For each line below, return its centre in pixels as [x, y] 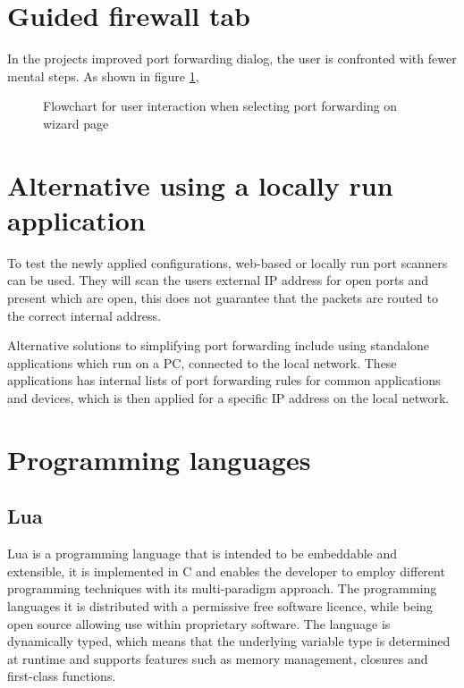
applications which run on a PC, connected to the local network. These [202, 362]
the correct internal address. [84, 315]
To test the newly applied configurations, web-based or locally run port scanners [228, 262]
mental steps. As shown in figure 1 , [103, 76]
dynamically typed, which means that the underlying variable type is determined [229, 641]
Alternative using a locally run [200, 185]
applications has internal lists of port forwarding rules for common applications [224, 380]
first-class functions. [62, 676]
